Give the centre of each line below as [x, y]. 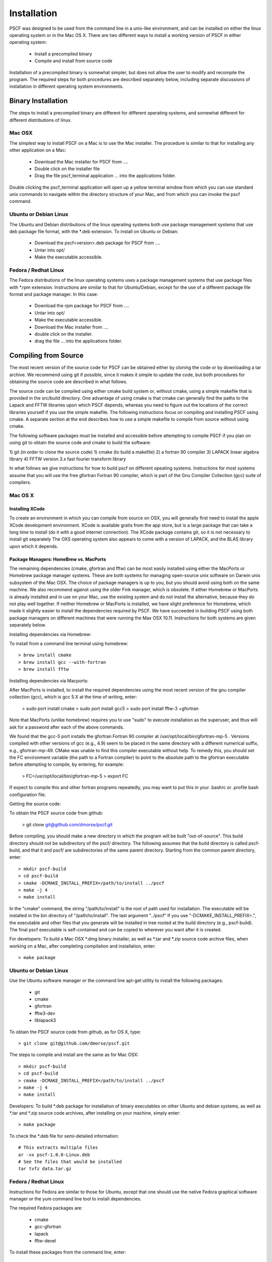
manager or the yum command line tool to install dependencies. [76, 1198]
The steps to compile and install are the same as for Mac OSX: [74, 1055]
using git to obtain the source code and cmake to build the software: [80, 443]
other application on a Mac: [38, 150]
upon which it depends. [34, 546]
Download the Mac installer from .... [72, 327]
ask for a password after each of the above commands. [67, 727]
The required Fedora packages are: [46, 1208]
